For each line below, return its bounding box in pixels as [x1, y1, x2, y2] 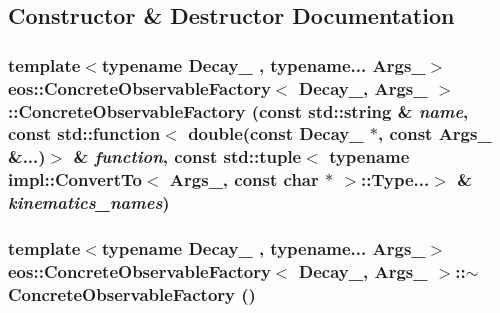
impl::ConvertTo [8, 167, 142, 192]
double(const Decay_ [188, 121, 364, 146]
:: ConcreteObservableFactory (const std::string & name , [8, 98, 469, 123]
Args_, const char [169, 167, 319, 192]
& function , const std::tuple [73, 144, 302, 169]
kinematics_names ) [8, 190, 170, 215]
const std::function [8, 121, 161, 146]
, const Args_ [377, 121, 492, 146]
